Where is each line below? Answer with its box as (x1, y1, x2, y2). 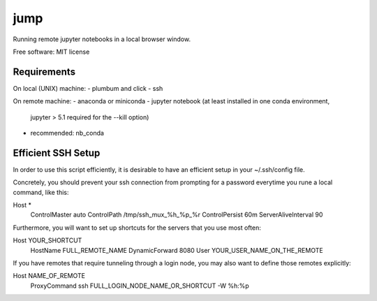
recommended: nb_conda (30, 129, 105, 138)
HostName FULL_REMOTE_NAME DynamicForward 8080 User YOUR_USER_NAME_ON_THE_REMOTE (30, 246, 324, 254)
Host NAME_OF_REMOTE (13, 272, 85, 280)
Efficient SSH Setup (13, 147, 101, 159)
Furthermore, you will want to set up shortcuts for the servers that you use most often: (13, 223, 261, 232)
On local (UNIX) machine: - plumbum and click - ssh (13, 84, 163, 92)
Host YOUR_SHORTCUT (13, 236, 82, 244)
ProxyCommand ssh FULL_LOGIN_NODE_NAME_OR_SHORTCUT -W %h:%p (30, 281, 249, 290)
